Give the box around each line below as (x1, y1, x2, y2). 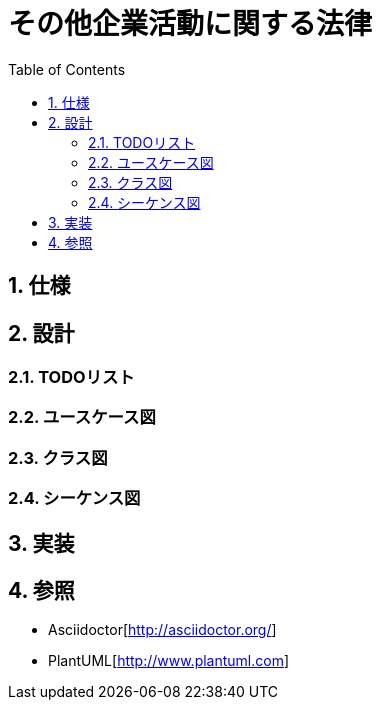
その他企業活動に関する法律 (8, 7, 373, 41)
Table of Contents (8, 60, 126, 78)
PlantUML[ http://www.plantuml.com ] (48, 652, 290, 670)
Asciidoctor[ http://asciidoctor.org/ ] (48, 621, 277, 639)
